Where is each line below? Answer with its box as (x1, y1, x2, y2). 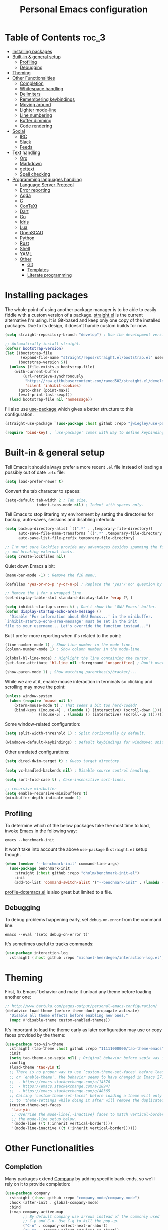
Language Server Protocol (19, 182, 74, 188)
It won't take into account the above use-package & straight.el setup (5, 846, 148, 852)
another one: (5, 994, 31, 1000)
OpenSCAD (19, 229, 44, 235)
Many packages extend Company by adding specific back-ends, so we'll (5, 1176, 155, 1182)
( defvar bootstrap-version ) (5, 346, 64, 351)
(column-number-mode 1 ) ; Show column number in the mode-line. (5, 647, 142, 652)
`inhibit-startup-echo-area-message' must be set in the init (5, 619, 137, 624)
